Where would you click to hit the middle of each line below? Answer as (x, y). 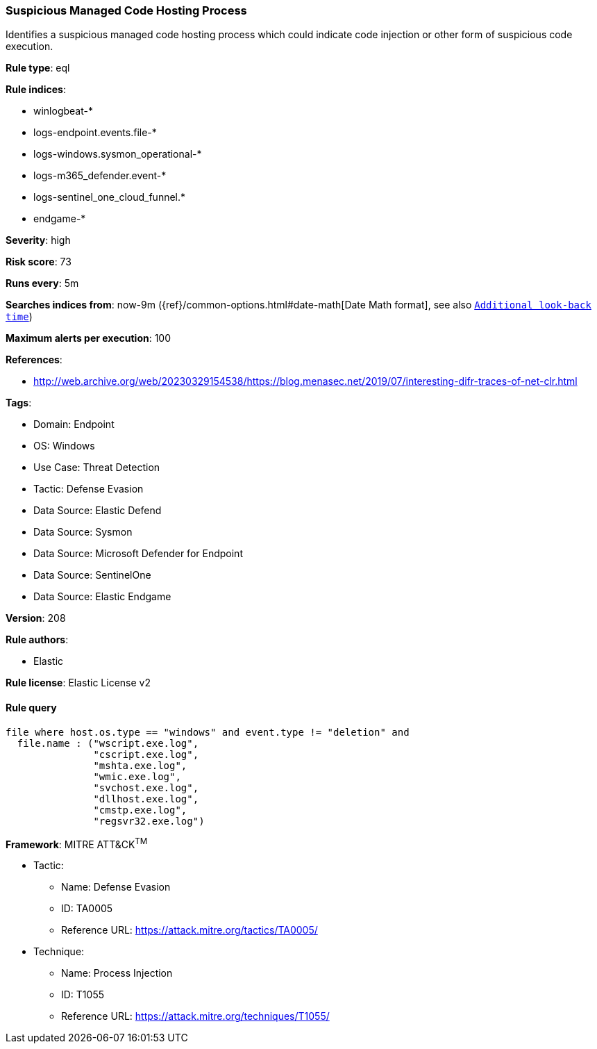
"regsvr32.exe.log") (149, 821)
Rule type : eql (38, 68)
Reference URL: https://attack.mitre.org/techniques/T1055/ (195, 1016)
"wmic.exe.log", (137, 776)
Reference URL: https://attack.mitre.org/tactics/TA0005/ (190, 930)
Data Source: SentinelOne (92, 575)
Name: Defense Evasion (116, 887)
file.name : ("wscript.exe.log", (108, 743)
